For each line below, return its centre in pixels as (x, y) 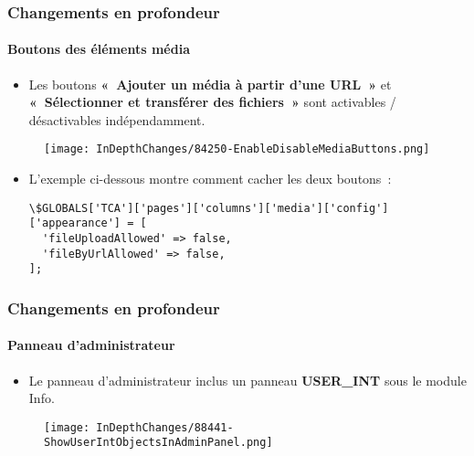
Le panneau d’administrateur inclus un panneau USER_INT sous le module (248, 380)
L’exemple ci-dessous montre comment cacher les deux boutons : (210, 179)
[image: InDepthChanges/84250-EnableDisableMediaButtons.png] (237, 149)
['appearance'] (75, 223)
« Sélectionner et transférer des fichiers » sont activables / (212, 102)
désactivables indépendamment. (117, 119)
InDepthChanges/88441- (165, 427)
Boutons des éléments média (99, 49)
